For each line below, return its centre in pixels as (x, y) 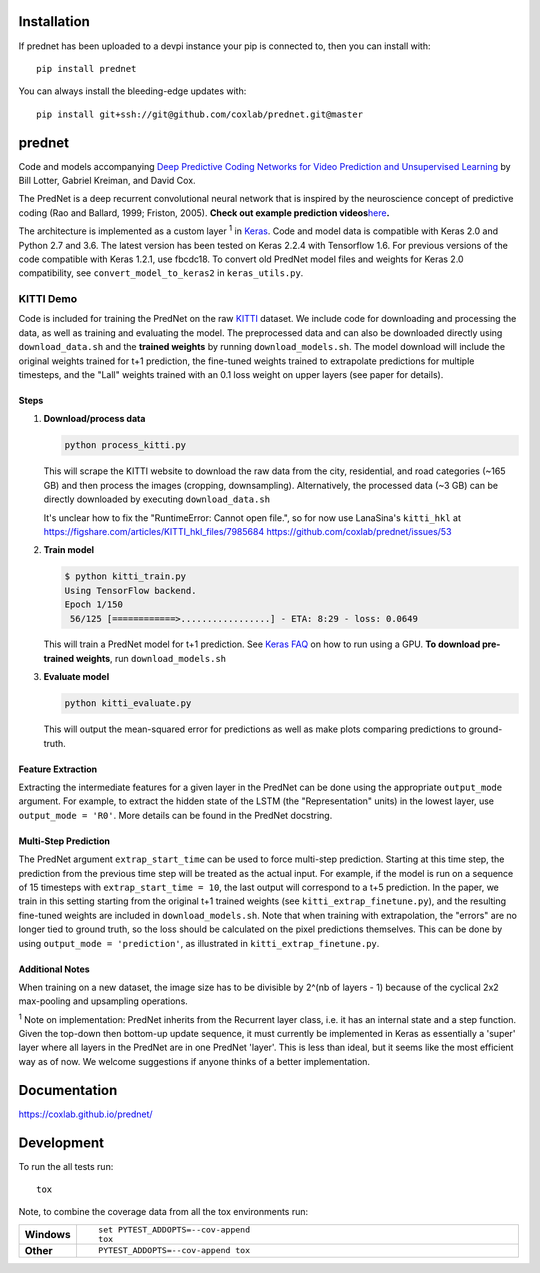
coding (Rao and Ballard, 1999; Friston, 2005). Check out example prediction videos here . (204, 212)
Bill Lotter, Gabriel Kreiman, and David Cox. (107, 180)
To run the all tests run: (66, 1166)
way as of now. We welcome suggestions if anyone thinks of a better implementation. (194, 1061)
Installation (54, 21)
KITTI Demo (48, 299)
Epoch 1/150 (94, 604)
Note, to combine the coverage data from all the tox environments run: (163, 1212)
